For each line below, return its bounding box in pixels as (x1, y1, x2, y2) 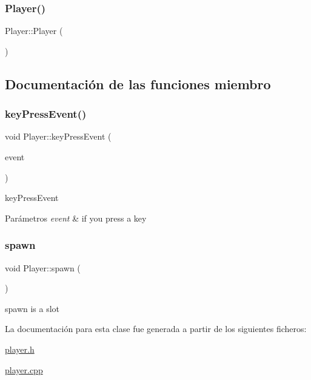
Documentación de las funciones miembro (5, 74, 271, 93)
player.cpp (5, 363, 43, 376)
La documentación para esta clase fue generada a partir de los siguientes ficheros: (5, 322, 307, 335)
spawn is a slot (5, 302, 60, 314)
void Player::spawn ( (5, 261, 81, 274)
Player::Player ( (5, 24, 63, 37)
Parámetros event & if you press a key (5, 211, 147, 224)
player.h (5, 342, 35, 355)
